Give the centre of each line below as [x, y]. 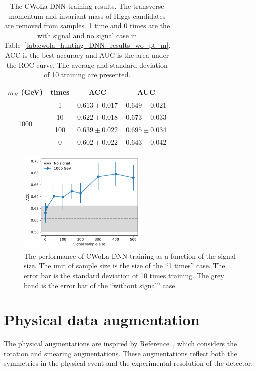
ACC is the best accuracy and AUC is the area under [87, 55]
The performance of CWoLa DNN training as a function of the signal [130, 255]
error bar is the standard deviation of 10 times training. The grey [124, 275]
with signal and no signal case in [87, 35]
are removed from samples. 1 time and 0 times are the [87, 26]
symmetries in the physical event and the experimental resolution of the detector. [128, 363]
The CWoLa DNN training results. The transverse [87, 6]
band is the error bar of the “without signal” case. [101, 285]
